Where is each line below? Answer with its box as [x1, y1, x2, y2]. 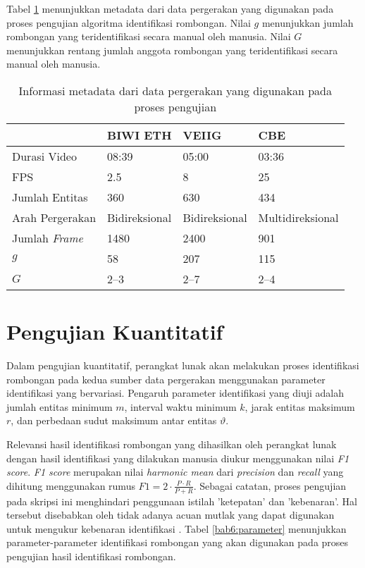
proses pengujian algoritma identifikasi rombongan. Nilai [6, 15, 251, 30]
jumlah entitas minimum [6, 399, 113, 414]
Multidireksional [258, 209, 339, 226]
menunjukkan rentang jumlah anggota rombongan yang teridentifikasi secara [6, 42, 338, 57]
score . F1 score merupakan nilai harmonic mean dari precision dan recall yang [6, 464, 344, 479]
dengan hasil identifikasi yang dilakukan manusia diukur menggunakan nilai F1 [6, 450, 349, 465]
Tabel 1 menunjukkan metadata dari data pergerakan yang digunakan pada [6, 1, 334, 16]
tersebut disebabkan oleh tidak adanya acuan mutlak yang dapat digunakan [6, 507, 335, 522]
